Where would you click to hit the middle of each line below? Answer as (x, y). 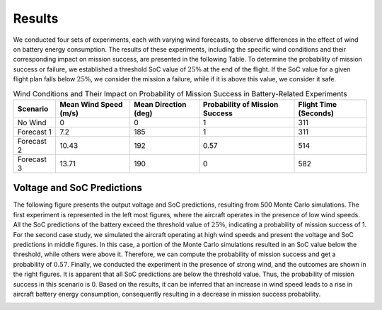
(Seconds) (316, 113)
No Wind (32, 122)
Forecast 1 (35, 132)
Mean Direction (160, 104)
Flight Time (318, 104)
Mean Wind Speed (91, 104)
